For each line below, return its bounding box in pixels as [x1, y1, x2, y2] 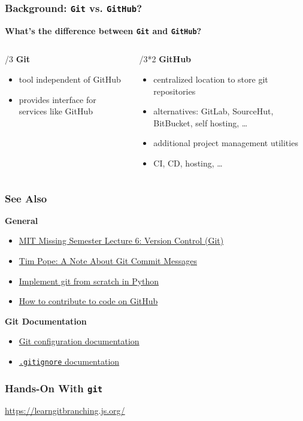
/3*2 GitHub [139, 53, 192, 65]
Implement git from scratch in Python [19, 274, 159, 287]
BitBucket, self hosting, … [153, 116, 248, 129]
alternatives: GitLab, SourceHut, [153, 105, 274, 117]
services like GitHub [19, 105, 93, 117]
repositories [153, 84, 196, 97]
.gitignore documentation [19, 355, 120, 367]
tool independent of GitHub [19, 73, 121, 86]
